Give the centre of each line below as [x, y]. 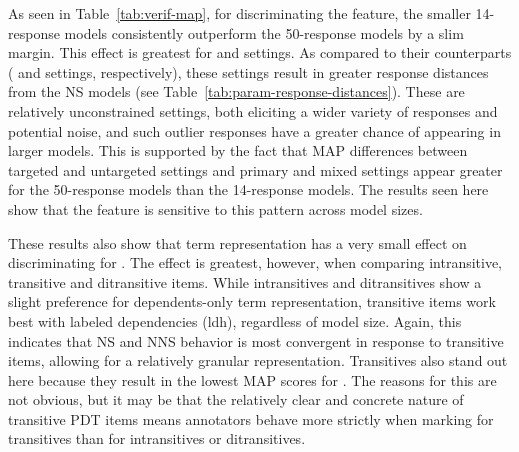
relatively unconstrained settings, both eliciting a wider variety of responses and [253, 110]
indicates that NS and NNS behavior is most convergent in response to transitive [256, 340]
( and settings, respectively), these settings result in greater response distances [248, 71]
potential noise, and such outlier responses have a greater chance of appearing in [254, 130]
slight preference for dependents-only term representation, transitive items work [252, 301]
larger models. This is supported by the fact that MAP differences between [238, 150]
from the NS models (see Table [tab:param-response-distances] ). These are [236, 91]
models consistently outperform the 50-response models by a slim [264, 32]
